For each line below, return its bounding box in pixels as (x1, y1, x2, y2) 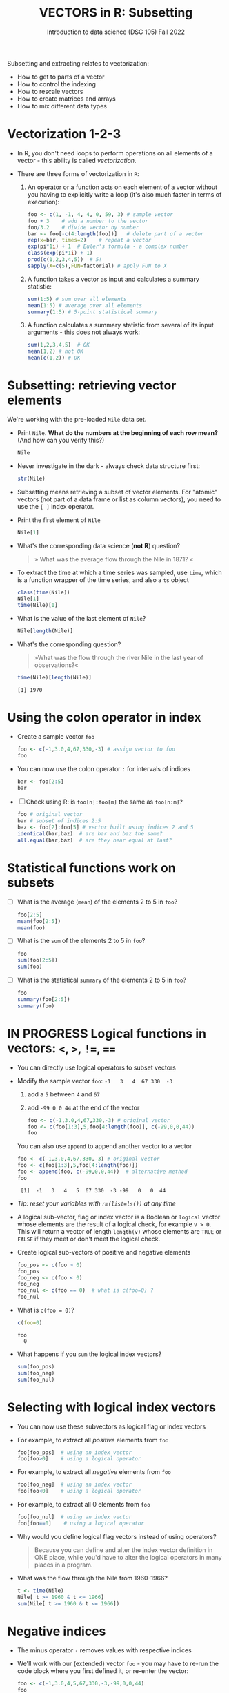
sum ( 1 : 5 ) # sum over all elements (27, 296, 127, 302)
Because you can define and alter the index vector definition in (34, 1545, 213, 1554)
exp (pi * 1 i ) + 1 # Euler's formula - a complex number (27, 243, 188, 250)
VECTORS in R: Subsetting (39, 5, 193, 21)
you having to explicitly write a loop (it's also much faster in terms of (27, 190, 222, 198)
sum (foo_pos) (17, 1363, 55, 1370)
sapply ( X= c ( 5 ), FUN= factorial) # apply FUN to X (27, 262, 167, 269)
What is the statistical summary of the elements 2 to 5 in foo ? (17, 976, 186, 985)
